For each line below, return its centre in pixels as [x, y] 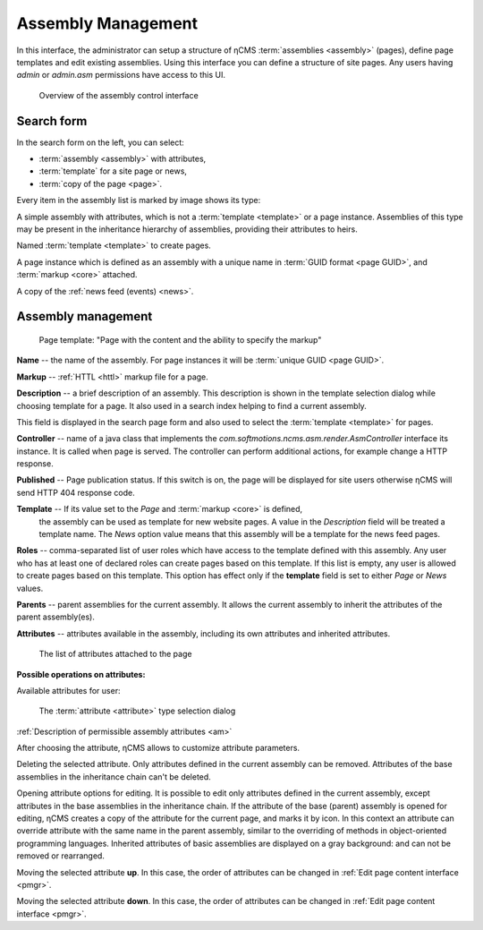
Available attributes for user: [68, 690]
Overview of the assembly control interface [119, 95]
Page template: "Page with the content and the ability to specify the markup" [180, 339]
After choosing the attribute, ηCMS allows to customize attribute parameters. [158, 748]
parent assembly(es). [56, 617]
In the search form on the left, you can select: [101, 142]
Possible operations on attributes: [81, 674]
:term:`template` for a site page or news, [113, 171]
